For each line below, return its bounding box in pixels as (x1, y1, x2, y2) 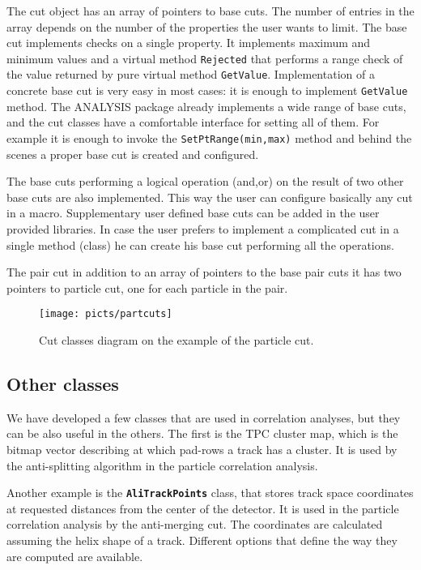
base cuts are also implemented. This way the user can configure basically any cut (6, 188, 413, 205)
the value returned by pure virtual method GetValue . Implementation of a (6, 66, 375, 83)
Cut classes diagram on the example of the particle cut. (39, 332, 314, 348)
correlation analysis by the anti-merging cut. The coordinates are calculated (6, 516, 383, 533)
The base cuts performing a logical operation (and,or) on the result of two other (6, 173, 404, 190)
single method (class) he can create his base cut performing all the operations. (6, 236, 394, 253)
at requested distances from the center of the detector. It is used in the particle (6, 499, 399, 516)
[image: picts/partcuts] (39, 308, 172, 320)
